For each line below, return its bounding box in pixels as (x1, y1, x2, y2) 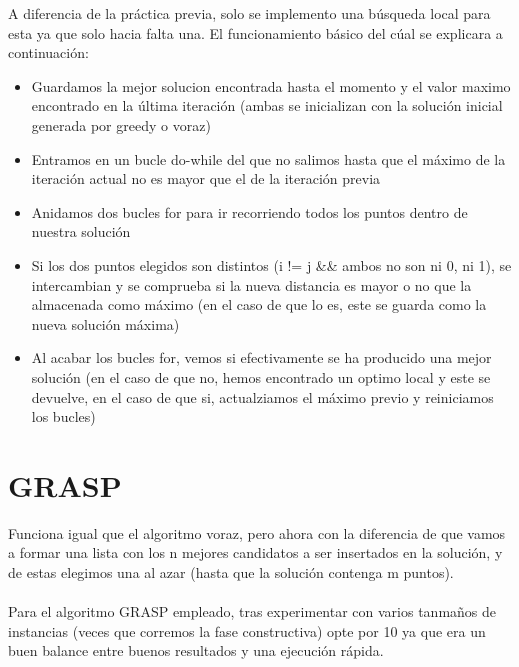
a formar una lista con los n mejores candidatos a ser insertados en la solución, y (8, 542, 503, 563)
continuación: (8, 42, 89, 63)
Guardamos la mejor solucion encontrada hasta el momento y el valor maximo (31, 75, 511, 96)
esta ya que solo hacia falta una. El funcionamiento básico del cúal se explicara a (8, 22, 503, 43)
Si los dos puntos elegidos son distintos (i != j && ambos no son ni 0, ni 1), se (31, 254, 512, 275)
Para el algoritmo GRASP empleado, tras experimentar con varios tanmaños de (8, 601, 497, 622)
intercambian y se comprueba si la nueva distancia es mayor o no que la (31, 274, 472, 295)
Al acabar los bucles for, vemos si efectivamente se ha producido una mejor (31, 347, 492, 368)
